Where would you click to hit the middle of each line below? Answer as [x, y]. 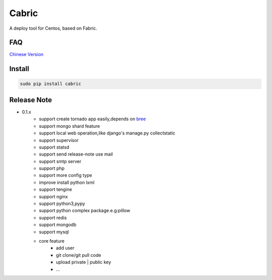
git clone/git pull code [79, 255]
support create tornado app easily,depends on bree [92, 119]
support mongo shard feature [70, 126]
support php [52, 168]
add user [65, 248]
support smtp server [60, 161]
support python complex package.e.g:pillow [85, 211]
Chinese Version [26, 54]
